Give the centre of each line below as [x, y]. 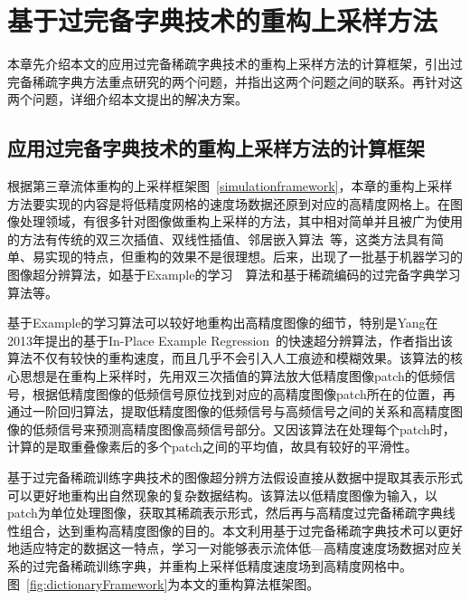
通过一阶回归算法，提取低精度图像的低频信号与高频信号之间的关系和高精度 [229, 411]
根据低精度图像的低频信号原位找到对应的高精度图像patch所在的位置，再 [244, 393]
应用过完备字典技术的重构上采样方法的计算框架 [216, 148]
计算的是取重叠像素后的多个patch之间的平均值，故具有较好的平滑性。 [212, 447]
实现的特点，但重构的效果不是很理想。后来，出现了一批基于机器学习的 [254, 257]
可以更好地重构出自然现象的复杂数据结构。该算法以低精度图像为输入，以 [222, 495]
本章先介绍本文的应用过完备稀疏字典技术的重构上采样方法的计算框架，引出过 [235, 64]
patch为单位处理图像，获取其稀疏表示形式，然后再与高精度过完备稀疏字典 [225, 513]
